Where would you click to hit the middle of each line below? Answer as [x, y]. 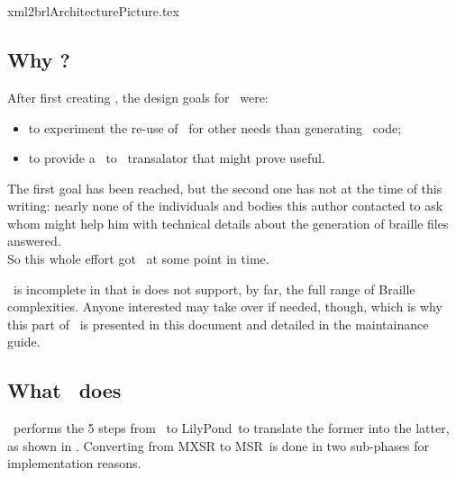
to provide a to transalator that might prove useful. [177, 158]
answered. [34, 241]
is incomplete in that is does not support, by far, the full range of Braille [214, 289]
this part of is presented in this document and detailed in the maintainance [218, 324]
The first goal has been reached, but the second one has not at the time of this [225, 188]
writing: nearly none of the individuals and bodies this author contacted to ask [225, 206]
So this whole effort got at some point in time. [138, 259]
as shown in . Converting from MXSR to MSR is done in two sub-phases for [219, 445]
